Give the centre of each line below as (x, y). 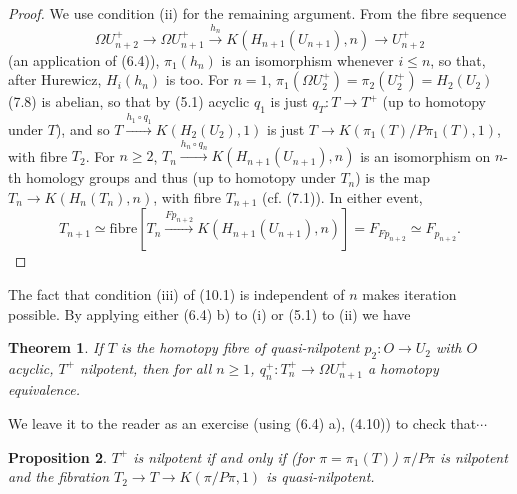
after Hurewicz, (55, 79)
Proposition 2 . (57, 456)
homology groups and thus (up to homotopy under (180, 177)
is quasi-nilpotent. (320, 476)
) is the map (392, 177)
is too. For (197, 79)
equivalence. (44, 389)
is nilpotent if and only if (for (224, 456)
